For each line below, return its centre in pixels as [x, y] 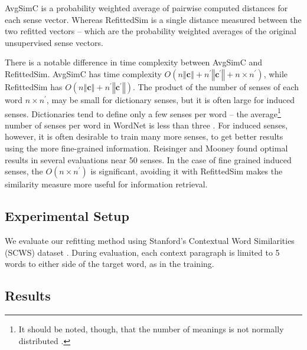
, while [276, 73]
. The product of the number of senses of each [215, 86]
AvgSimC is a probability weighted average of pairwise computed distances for [146, 8]
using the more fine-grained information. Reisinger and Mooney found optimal [146, 148]
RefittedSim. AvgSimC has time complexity [83, 73]
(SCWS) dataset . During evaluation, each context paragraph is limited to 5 [142, 252]
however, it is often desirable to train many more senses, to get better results [144, 136]
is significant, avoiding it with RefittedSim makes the [187, 171]
